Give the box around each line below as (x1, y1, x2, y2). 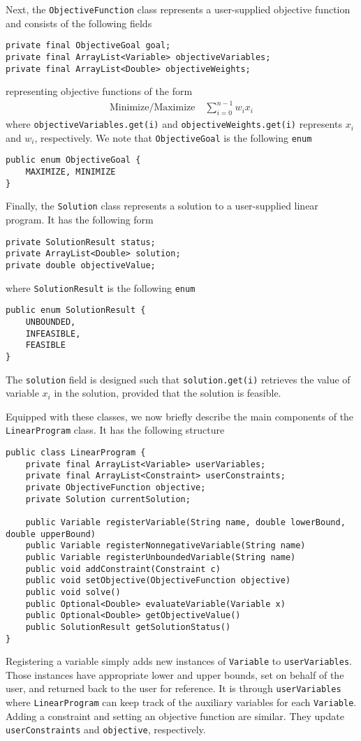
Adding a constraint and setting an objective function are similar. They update (6, 708, 344, 723)
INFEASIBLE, (25, 328, 81, 339)
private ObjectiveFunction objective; (25, 483, 206, 493)
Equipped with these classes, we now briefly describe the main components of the (6, 409, 354, 423)
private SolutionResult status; (6, 237, 156, 247)
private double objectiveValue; (6, 260, 156, 270)
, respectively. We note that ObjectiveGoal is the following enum (34, 130, 312, 145)
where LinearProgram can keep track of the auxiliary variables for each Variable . (6, 695, 357, 710)
